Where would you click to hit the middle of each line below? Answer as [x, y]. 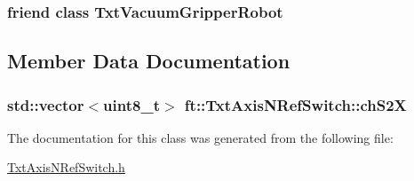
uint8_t [131, 104]
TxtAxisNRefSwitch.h [66, 167]
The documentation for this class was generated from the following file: [200, 137]
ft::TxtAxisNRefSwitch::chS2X [295, 104]
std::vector [46, 104]
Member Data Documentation [149, 61]
